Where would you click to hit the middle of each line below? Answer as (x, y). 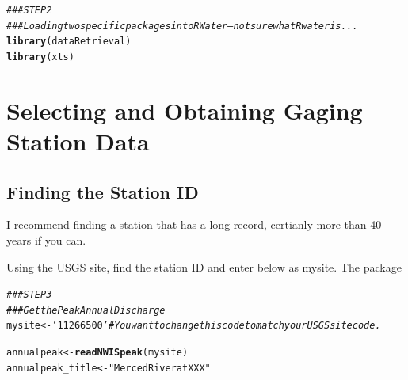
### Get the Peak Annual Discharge (86, 310)
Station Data (78, 141)
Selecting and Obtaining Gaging (185, 110)
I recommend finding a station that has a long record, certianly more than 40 (194, 224)
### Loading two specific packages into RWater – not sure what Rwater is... (182, 26)
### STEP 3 (29, 295)
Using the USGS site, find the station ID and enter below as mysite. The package (204, 266)
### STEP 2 (29, 10)
